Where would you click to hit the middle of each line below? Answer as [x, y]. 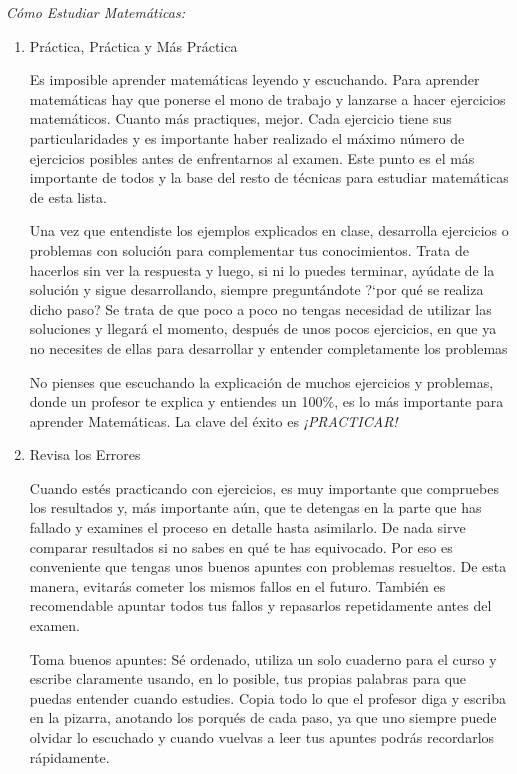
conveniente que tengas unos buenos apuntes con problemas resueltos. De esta [268, 566]
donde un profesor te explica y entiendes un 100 [176, 401]
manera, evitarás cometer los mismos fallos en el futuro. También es [237, 585]
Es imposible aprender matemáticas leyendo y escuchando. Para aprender [254, 79]
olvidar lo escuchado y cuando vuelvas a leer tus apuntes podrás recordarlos [262, 737]
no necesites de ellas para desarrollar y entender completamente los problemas [268, 347]
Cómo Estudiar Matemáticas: [95, 12]
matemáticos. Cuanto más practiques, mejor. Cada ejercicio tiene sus [240, 118]
